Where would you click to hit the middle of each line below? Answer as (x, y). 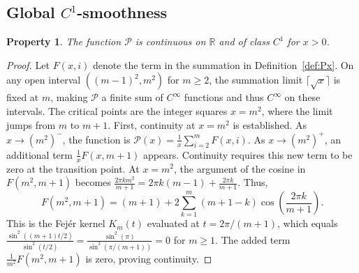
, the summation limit (256, 80)
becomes (93, 182)
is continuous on (170, 41)
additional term (39, 154)
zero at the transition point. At (73, 168)
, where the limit (297, 110)
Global (31, 12)
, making (69, 97)
